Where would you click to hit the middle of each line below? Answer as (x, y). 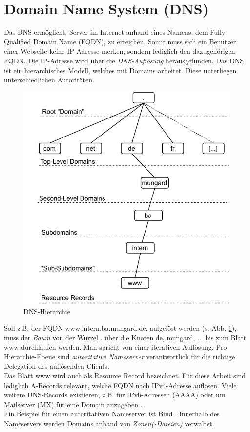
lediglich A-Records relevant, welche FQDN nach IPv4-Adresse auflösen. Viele (120, 385)
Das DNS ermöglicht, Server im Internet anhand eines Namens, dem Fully (115, 32)
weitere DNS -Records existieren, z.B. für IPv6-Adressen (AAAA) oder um (115, 395)
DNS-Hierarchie (47, 311)
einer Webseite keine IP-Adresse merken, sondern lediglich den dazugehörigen (120, 51)
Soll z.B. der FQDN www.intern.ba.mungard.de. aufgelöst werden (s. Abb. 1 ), (120, 327)
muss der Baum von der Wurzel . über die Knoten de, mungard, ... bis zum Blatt (125, 337)
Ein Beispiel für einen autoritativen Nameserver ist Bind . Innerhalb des (112, 414)
